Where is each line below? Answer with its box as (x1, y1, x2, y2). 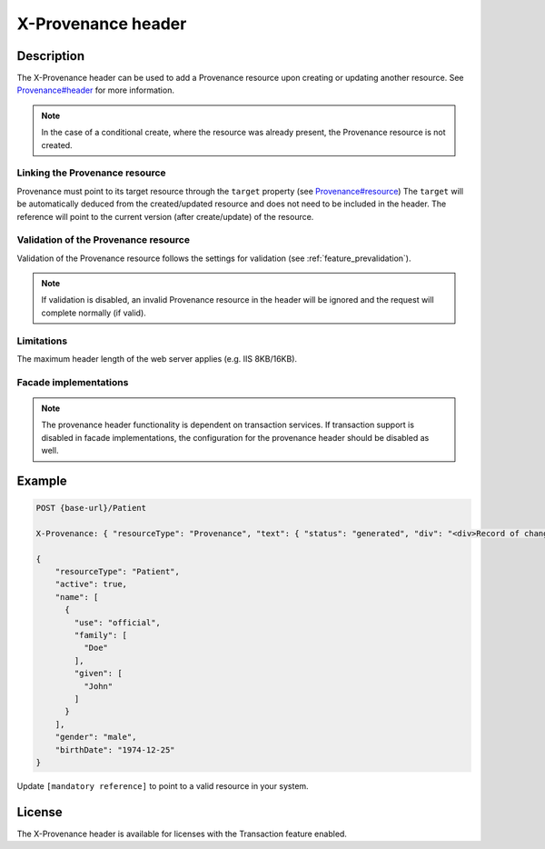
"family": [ (74, 630, 127, 641)
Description (16, 48, 85, 64)
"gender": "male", (54, 732, 137, 743)
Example (16, 473, 67, 488)
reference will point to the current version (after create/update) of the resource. (16, 211, 314, 222)
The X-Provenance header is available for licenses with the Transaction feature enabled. (16, 828, 347, 839)
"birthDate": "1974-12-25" (54, 744, 176, 754)
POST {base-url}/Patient (35, 503, 147, 514)
